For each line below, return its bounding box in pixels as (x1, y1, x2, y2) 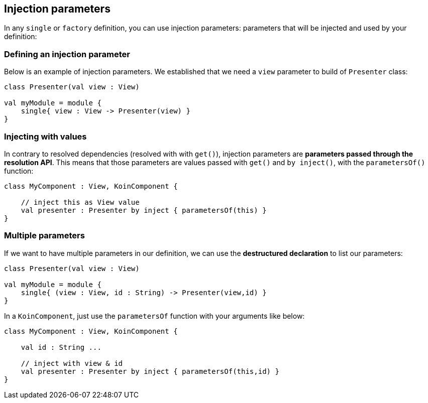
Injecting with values (4, 131, 87, 142)
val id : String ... (21, 343, 101, 351)
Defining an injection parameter (4, 49, 130, 59)
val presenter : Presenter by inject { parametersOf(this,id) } (21, 367, 279, 375)
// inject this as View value (21, 198, 140, 206)
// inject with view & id (21, 359, 123, 367)
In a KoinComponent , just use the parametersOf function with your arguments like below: (4, 311, 305, 320)
